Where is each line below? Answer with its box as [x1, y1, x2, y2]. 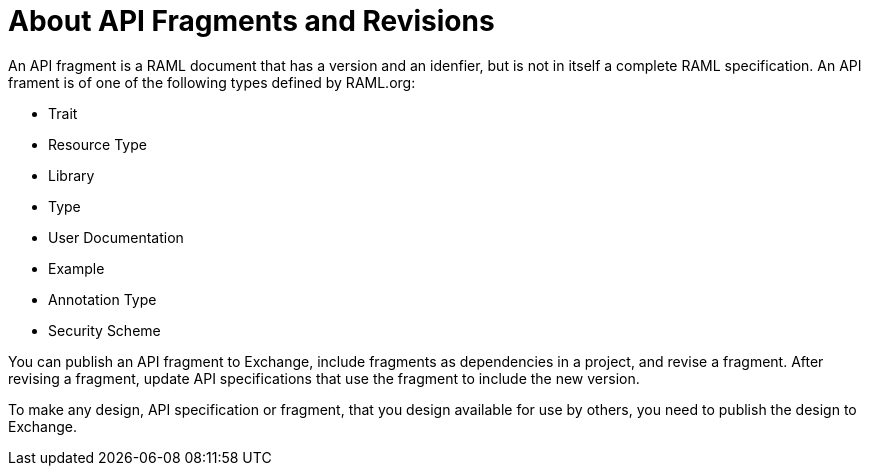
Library [48, 166, 95, 184]
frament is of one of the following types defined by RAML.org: [8, 73, 416, 91]
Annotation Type [48, 290, 157, 308]
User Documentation [48, 228, 184, 246]
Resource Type [48, 135, 147, 153]
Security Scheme [48, 321, 161, 339]
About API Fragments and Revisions [8, 4, 495, 38]
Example [48, 259, 105, 277]
